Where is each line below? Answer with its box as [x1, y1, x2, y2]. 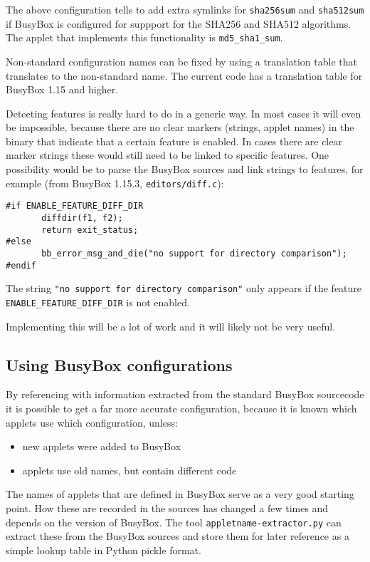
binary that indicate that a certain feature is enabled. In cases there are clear [6, 133, 342, 148]
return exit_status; [41, 224, 139, 235]
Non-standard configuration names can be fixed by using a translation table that [6, 53, 357, 68]
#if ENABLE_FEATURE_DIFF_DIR [6, 201, 144, 212]
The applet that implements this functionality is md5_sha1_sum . [6, 30, 283, 45]
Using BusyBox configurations [6, 353, 233, 375]
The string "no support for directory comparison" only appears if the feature [6, 281, 362, 296]
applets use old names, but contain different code [22, 462, 237, 477]
